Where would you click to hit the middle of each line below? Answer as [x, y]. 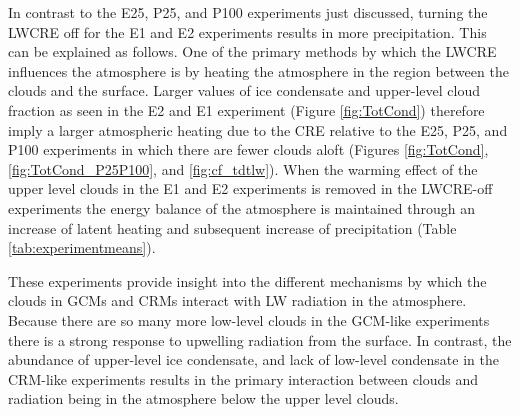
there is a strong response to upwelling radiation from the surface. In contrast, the [260, 339]
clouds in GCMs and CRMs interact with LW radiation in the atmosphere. [237, 300]
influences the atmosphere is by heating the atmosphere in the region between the [258, 70]
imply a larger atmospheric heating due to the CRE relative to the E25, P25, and [258, 129]
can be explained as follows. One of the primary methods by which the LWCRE [252, 51]
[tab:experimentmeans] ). [82, 247]
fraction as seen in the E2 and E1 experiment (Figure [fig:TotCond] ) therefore [246, 109]
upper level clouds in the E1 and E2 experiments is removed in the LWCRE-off [250, 188]
